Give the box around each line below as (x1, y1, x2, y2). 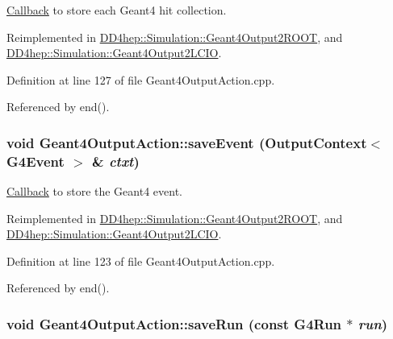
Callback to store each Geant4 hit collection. (6, 2, 227, 18)
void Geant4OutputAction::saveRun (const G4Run (6, 314, 342, 333)
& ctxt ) (91, 151, 140, 171)
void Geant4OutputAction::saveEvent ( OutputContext (6, 132, 367, 152)
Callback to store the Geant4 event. (6, 183, 182, 200)
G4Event (6, 151, 65, 171)
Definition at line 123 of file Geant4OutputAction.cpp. (6, 252, 275, 269)
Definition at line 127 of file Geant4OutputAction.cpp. (6, 71, 275, 88)
